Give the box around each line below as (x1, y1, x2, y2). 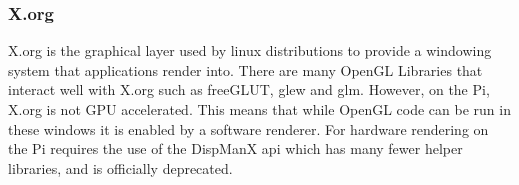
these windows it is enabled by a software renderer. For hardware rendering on (8, 118, 489, 139)
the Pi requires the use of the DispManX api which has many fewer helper (8, 138, 463, 159)
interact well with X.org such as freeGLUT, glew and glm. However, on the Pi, (8, 79, 490, 100)
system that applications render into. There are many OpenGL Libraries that (8, 59, 483, 80)
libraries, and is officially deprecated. (8, 157, 233, 178)
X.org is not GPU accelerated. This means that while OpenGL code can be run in (8, 99, 511, 119)
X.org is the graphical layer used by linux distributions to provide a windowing (8, 40, 492, 61)
